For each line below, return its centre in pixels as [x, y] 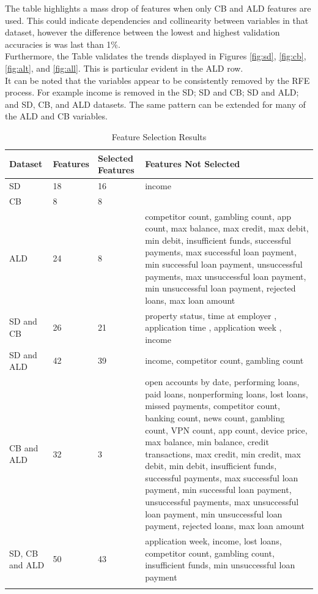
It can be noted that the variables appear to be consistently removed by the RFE [157, 80]
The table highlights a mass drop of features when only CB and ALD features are [158, 8]
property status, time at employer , [211, 315]
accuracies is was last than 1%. [63, 44]
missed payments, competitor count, [213, 406]
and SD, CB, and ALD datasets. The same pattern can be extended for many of [155, 104]
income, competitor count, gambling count [224, 360]
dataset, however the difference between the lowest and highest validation [142, 32]
